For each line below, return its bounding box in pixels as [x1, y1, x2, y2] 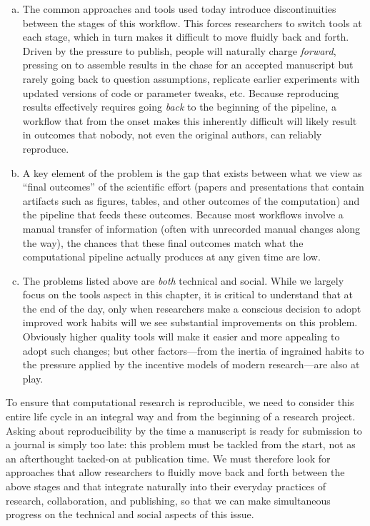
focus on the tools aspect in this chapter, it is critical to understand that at [22, 287, 353, 302]
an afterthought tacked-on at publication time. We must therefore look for [6, 450, 331, 465]
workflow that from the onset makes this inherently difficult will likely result [22, 113, 357, 128]
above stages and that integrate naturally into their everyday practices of [6, 479, 326, 493]
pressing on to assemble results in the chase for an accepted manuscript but [22, 57, 354, 72]
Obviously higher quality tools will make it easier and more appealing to [22, 329, 340, 344]
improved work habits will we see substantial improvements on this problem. [22, 315, 358, 330]
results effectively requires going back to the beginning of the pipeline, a [22, 99, 336, 114]
